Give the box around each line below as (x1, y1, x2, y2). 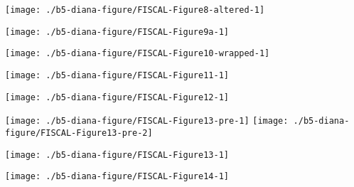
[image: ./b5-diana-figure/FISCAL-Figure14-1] (5, 171, 229, 182)
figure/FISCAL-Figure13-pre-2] (5, 127, 153, 138)
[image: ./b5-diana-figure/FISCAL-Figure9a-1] (5, 26, 229, 37)
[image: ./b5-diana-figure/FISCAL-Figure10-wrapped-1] (5, 48, 270, 59)
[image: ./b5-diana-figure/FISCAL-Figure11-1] (5, 70, 229, 80)
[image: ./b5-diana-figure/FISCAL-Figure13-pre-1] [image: (5, 116, 289, 127)
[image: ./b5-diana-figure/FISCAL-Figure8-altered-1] (5, 5, 265, 15)
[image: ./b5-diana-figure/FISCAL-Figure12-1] (5, 92, 229, 102)
